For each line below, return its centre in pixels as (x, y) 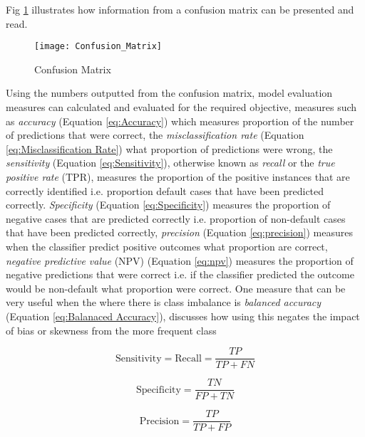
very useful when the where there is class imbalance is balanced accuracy (164, 302)
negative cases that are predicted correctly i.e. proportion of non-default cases (176, 218)
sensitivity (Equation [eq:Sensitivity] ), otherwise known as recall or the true (170, 163)
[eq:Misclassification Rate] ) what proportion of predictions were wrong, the (169, 148)
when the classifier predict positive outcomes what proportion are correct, (167, 246)
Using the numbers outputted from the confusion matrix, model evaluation (169, 93)
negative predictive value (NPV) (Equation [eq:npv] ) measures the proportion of (180, 260)
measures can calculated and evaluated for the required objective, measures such (181, 107)
